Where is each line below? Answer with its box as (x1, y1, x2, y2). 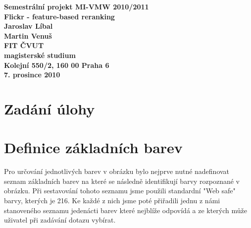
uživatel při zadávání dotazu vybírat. (4, 215, 116, 225)
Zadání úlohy (4, 98, 95, 118)
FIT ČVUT (4, 40, 44, 51)
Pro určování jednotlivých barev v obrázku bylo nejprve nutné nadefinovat (4, 166, 230, 176)
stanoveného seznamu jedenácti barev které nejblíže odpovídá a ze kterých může (4, 205, 248, 215)
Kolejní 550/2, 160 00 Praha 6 (4, 59, 109, 70)
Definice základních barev (4, 137, 183, 158)
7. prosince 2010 (4, 69, 60, 80)
